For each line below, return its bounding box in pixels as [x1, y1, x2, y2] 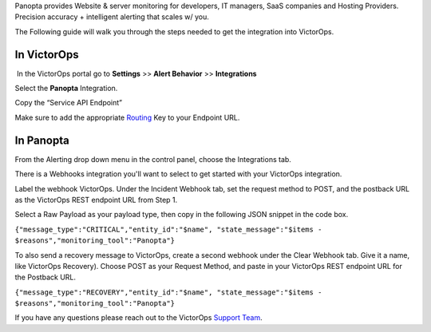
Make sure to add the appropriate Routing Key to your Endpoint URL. [14, 113, 240, 122]
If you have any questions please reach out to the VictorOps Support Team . [14, 313, 263, 322]
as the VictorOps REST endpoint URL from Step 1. [14, 195, 178, 204]
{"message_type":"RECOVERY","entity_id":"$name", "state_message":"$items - [14, 287, 322, 297]
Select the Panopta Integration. [14, 84, 118, 93]
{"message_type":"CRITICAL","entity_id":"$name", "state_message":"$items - [14, 224, 322, 234]
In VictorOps [14, 48, 79, 61]
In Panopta [14, 133, 69, 147]
